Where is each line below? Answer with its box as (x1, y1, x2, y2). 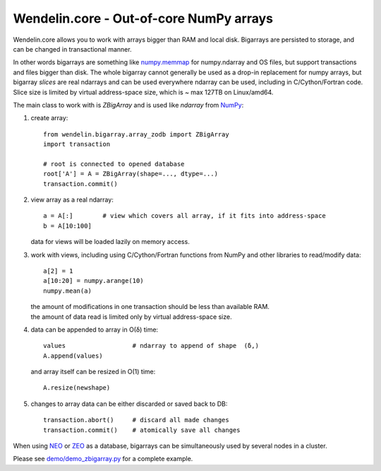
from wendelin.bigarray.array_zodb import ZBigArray (43, 130, 229, 138)
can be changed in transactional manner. (13, 45, 132, 53)
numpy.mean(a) (43, 286, 92, 295)
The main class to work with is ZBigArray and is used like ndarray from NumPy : (13, 100, 244, 109)
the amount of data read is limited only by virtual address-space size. (30, 312, 232, 321)
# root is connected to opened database (43, 160, 185, 168)
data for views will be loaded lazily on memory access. (30, 238, 190, 246)
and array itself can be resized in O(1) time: (30, 368, 156, 376)
